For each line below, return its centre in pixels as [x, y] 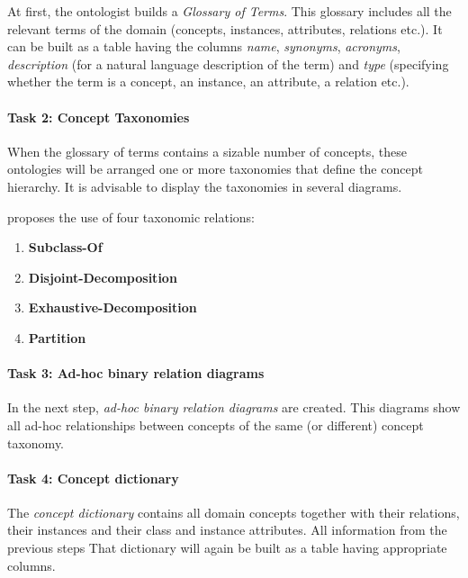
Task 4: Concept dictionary [93, 478]
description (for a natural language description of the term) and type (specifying [228, 63]
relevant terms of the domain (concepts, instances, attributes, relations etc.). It [225, 28]
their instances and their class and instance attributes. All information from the [227, 530]
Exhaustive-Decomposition [112, 307]
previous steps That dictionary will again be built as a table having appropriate [227, 548]
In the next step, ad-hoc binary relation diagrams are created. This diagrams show [234, 407]
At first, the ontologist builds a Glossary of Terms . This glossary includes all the [229, 11]
